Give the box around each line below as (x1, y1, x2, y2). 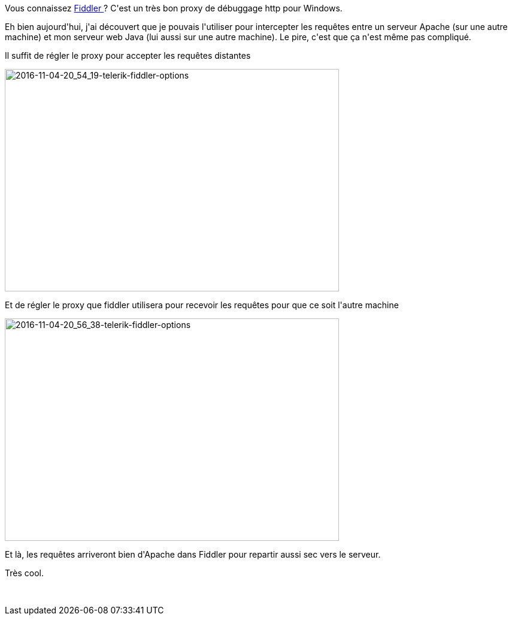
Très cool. (5, 568, 44, 578)
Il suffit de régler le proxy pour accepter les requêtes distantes (5, 50, 251, 61)
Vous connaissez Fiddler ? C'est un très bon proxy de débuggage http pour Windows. (5, 3, 343, 13)
